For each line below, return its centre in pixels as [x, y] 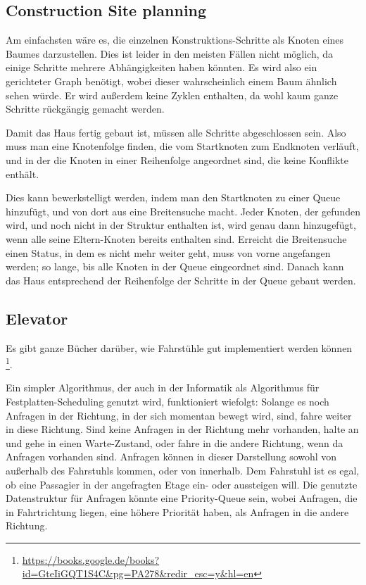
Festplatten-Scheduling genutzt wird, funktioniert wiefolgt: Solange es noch [168, 401]
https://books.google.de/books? [91, 559]
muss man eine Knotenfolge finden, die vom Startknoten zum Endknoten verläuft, [182, 146]
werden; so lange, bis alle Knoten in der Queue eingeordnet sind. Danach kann [175, 266]
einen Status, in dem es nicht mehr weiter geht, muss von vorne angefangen [168, 252]
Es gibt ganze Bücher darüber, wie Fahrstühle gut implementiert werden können [179, 347]
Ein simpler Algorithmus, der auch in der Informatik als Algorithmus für [163, 388]
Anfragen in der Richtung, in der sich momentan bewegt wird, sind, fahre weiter [179, 415]
